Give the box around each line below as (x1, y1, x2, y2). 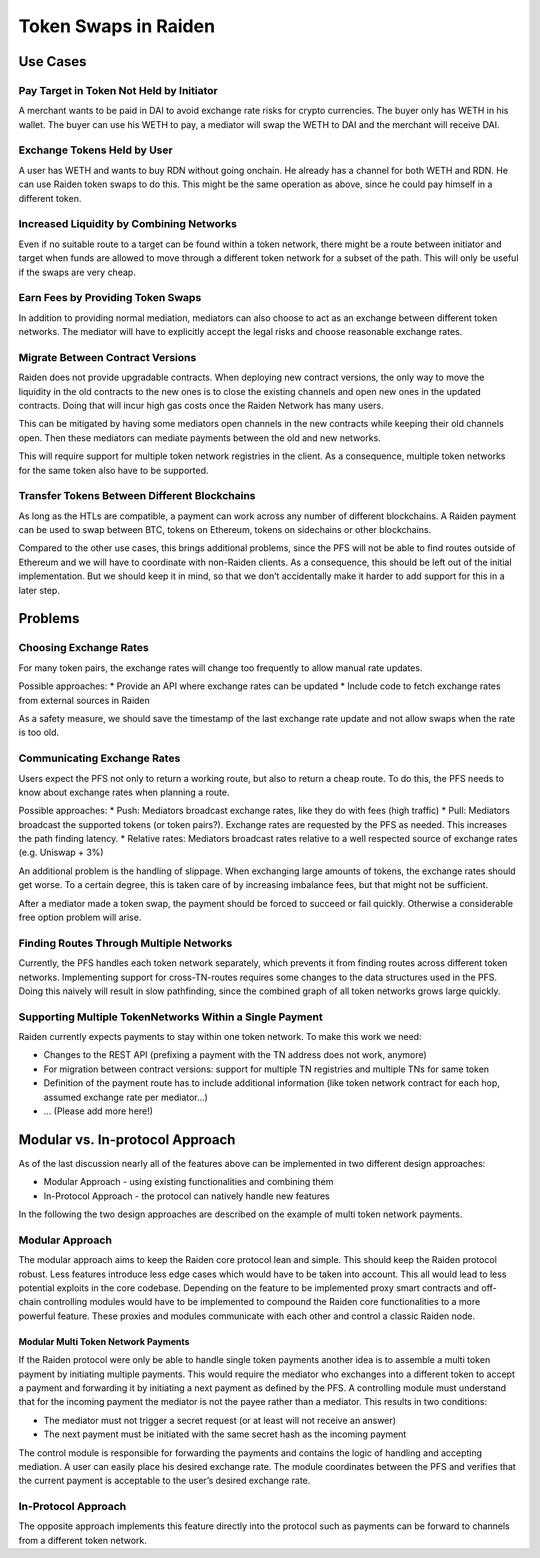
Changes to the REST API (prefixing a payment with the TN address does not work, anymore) (43, 1049, 427, 1061)
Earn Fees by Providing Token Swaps (18, 291, 202, 305)
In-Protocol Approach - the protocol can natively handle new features (43, 1190, 330, 1202)
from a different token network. (18, 1534, 147, 1546)
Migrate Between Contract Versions (18, 350, 197, 364)
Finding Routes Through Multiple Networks (18, 936, 233, 950)
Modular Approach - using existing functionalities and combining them (43, 1176, 334, 1188)
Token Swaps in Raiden (18, 15, 215, 37)
